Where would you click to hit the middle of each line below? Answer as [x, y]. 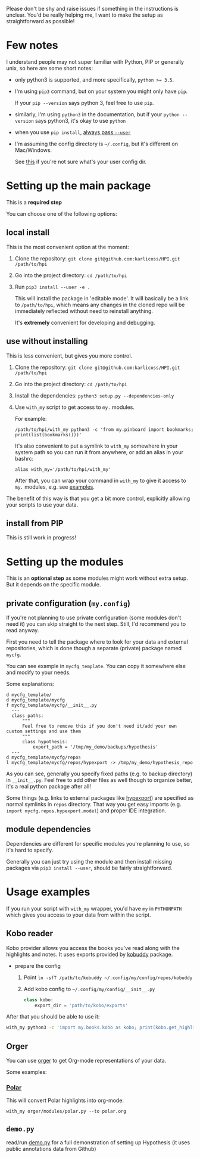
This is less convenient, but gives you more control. [69, 356]
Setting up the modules [65, 562]
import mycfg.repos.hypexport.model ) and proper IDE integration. [86, 811]
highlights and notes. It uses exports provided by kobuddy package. [90, 954]
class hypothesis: [45, 742]
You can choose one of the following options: [62, 213]
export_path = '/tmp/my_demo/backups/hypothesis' [96, 747]
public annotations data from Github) [51, 1149]
